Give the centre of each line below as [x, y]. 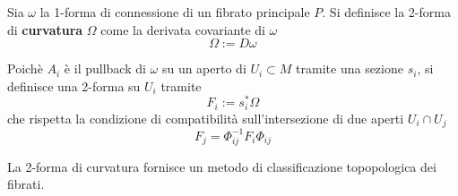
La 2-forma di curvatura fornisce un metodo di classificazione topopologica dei [222, 166]
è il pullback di [105, 68]
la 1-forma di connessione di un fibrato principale [175, 12]
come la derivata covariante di [183, 29]
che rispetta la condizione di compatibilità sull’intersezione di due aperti [206, 118]
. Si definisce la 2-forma [386, 12]
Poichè [25, 68]
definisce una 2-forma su [74, 85]
